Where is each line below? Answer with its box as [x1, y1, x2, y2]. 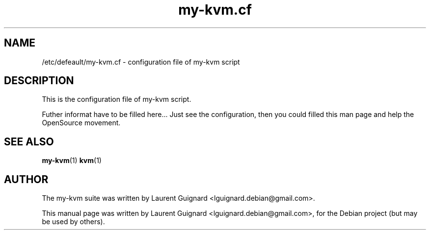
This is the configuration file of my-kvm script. [42, 95, 191, 104]
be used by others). [42, 217, 105, 226]
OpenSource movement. [42, 118, 121, 127]
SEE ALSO [4, 135, 54, 148]
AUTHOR [4, 173, 49, 186]
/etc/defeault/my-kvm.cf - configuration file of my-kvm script [42, 57, 240, 66]
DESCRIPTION [4, 74, 74, 87]
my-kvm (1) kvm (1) [42, 156, 102, 165]
